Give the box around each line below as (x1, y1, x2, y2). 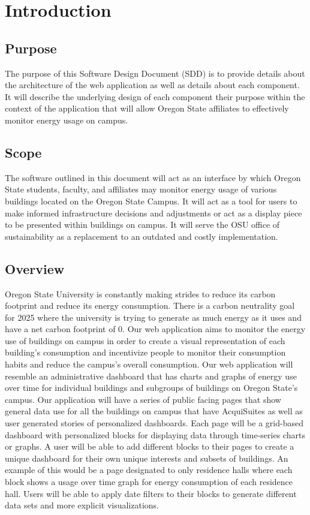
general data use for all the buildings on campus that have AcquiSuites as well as (5, 405, 303, 417)
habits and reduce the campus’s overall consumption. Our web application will (5, 358, 293, 371)
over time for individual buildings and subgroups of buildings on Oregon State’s (5, 381, 298, 394)
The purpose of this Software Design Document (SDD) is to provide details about (5, 67, 305, 79)
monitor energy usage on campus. (5, 113, 128, 126)
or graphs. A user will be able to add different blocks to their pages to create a (5, 440, 294, 453)
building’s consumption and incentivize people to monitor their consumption (5, 346, 286, 359)
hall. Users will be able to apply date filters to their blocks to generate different (5, 487, 297, 499)
